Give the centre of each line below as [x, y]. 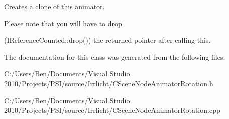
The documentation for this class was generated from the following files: [115, 57]
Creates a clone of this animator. [54, 6]
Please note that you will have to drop [63, 23]
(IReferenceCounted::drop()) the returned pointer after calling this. [107, 40]
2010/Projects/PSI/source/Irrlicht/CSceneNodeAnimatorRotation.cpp [112, 110]
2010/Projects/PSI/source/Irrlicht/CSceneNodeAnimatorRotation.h [109, 83]
